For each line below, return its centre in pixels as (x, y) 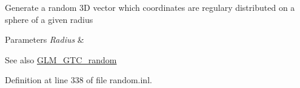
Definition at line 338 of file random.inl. (78, 80)
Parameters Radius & (45, 39)
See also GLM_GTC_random (61, 59)
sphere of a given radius (49, 19)
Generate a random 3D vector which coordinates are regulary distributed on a (150, 7)
